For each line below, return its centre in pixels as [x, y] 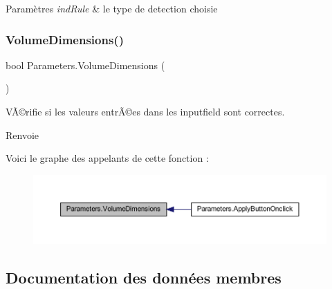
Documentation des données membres [144, 277]
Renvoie [22, 134]
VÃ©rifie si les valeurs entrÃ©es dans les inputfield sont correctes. [145, 111]
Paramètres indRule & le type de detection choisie [112, 8]
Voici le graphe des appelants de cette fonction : [107, 158]
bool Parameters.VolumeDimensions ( [85, 65]
